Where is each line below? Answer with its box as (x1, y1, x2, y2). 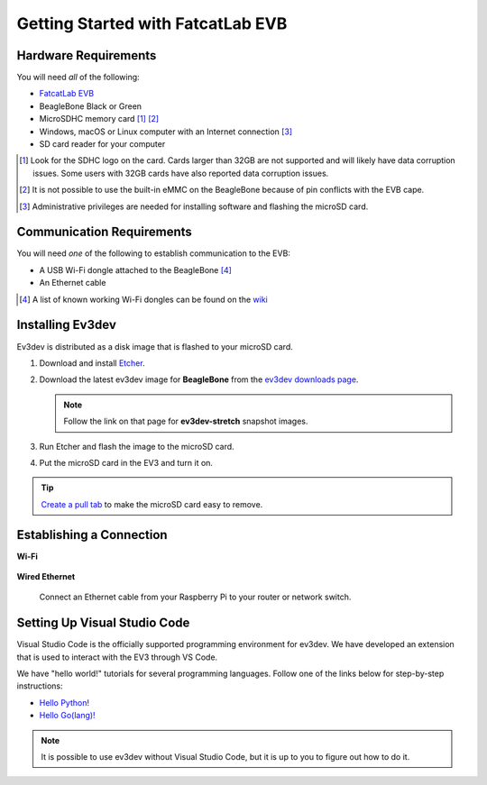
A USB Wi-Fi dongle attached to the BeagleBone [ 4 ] (39, 264, 232, 275)
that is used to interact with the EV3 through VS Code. (16, 652, 218, 662)
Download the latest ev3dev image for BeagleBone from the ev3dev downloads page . (39, 374, 359, 385)
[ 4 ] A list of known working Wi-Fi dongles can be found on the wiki (19, 294, 268, 305)
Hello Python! (39, 697, 90, 707)
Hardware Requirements (16, 48, 157, 63)
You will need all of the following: (16, 72, 140, 83)
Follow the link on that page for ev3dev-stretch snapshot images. (63, 415, 308, 427)
